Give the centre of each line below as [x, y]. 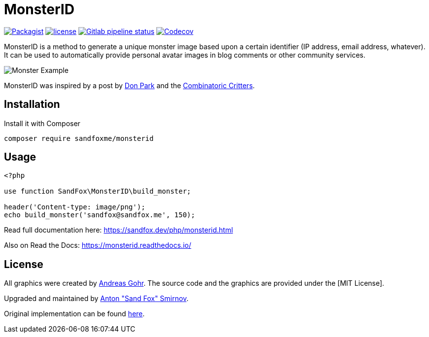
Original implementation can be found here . [74, 314]
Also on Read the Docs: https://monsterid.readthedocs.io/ [98, 245]
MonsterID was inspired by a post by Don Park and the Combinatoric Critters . [129, 85]
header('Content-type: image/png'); [75, 207]
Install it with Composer [42, 123]
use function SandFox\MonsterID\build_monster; [98, 191]
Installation [32, 104]
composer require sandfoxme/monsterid [79, 138]
